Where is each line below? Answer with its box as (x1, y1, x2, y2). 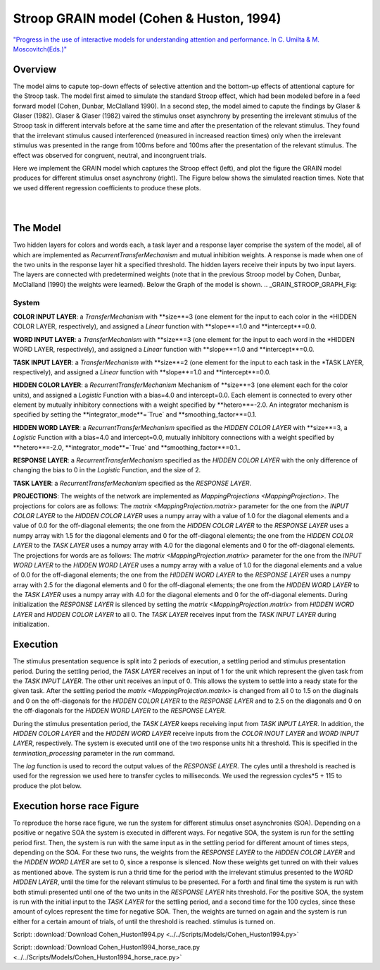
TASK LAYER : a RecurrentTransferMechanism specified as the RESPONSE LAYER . (13, 479, 252, 487)
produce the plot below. (13, 781, 82, 790)
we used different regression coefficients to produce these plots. (13, 183, 201, 192)
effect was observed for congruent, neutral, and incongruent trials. (13, 151, 207, 159)
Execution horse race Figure (13, 800, 139, 812)
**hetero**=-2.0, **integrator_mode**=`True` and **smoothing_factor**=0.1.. (13, 443, 241, 451)
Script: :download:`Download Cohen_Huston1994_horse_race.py (13, 943, 201, 952)
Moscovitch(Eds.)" (13, 44, 67, 53)
